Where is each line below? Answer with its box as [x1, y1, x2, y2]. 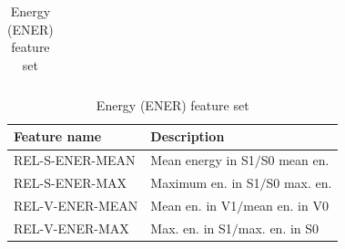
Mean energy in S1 [150, 150, 255, 170]
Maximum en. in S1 [150, 173, 260, 192]
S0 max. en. [266, 173, 332, 192]
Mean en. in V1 [150, 196, 238, 214]
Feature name [14, 127, 102, 146]
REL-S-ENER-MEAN [14, 150, 136, 170]
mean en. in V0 [243, 196, 329, 214]
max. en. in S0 [238, 218, 320, 237]
